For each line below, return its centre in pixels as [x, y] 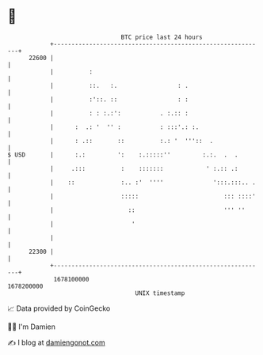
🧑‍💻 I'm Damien [32, 327]
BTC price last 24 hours [162, 37]
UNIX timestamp [160, 293]
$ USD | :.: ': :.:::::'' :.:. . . [123, 155]
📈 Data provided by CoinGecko [59, 308]
